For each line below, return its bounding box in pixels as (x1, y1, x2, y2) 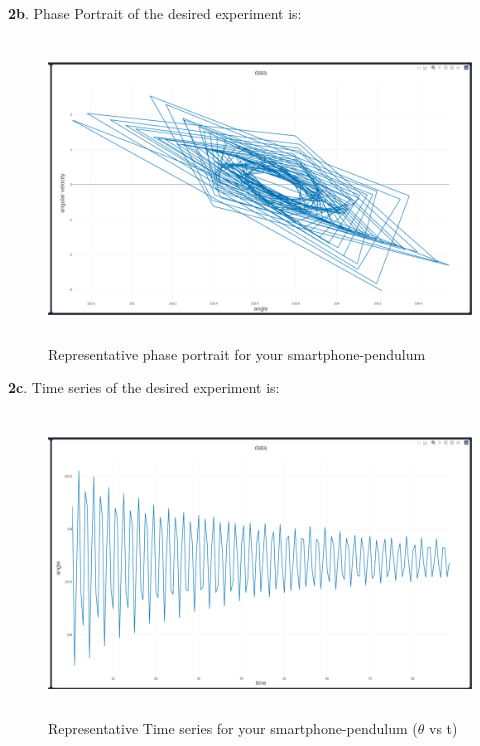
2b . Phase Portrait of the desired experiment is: (8, 3, 302, 23)
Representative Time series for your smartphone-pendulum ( (48, 717, 418, 738)
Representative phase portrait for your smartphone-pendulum (48, 343, 426, 364)
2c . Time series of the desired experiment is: (8, 377, 280, 398)
